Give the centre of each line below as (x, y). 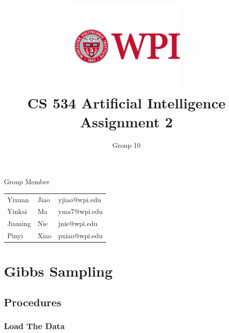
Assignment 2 (126, 121)
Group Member (27, 182)
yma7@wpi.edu (80, 211)
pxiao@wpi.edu (80, 236)
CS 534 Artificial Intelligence (126, 102)
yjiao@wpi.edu (79, 199)
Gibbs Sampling (58, 271)
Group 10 (126, 145)
